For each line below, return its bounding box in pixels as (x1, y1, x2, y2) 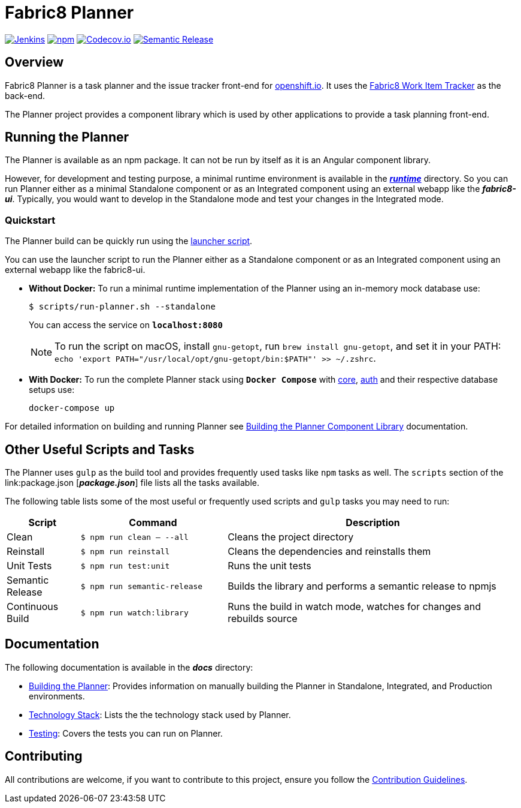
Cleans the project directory (228, 531, 354, 543)
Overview (5, 55, 64, 70)
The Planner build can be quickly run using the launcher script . (5, 236, 253, 247)
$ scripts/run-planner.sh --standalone (29, 302, 216, 312)
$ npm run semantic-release (80, 581, 203, 591)
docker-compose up (29, 403, 115, 413)
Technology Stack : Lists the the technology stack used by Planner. (29, 709, 291, 720)
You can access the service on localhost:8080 (29, 320, 223, 331)
